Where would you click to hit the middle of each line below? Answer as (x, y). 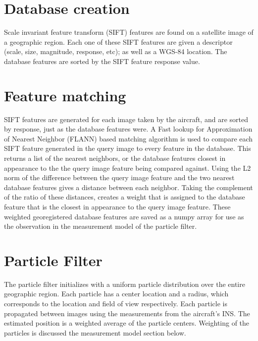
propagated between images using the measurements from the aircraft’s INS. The (127, 313)
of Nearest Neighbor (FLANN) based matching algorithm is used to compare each (129, 138)
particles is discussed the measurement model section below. (95, 332)
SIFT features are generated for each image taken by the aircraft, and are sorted (126, 119)
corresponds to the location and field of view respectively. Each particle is (116, 304)
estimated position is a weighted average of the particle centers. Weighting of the (127, 323)
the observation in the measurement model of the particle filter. (101, 226)
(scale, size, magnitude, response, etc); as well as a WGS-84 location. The (116, 51)
